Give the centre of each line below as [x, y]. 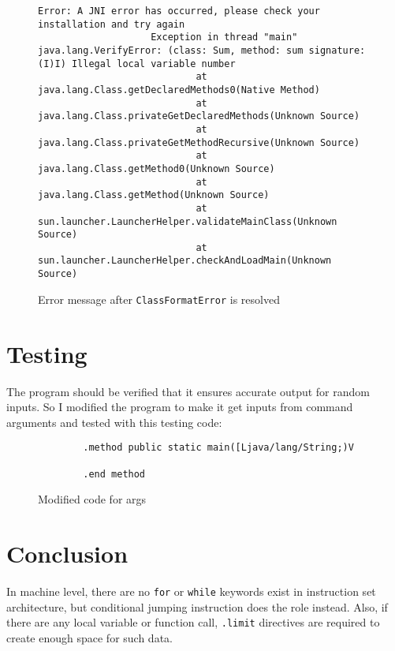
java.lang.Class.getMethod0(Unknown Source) [157, 168]
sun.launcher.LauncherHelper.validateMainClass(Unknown [188, 221]
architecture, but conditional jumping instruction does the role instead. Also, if [197, 606]
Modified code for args [92, 499]
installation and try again [112, 24]
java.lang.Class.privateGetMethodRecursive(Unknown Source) [199, 142]
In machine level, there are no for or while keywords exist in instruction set [191, 591]
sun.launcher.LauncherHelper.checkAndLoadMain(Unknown [185, 261]
